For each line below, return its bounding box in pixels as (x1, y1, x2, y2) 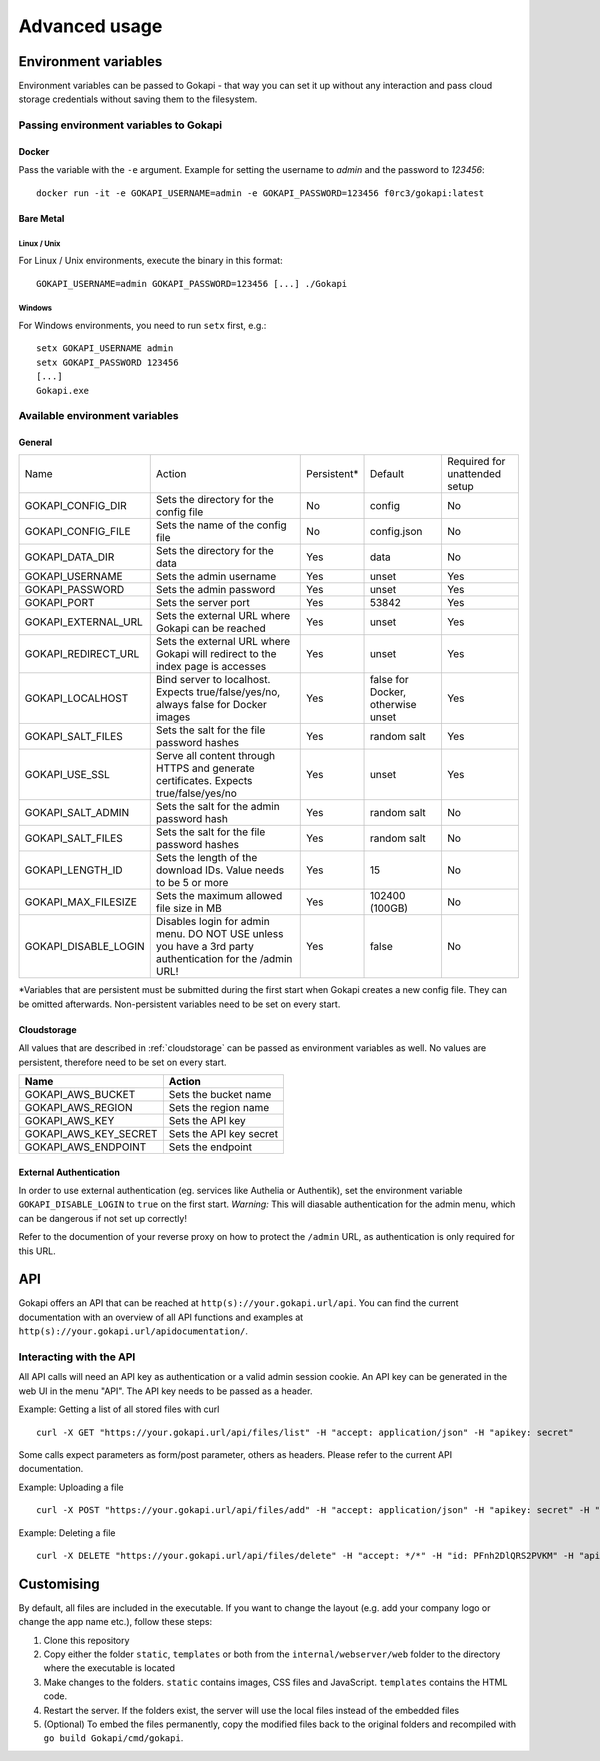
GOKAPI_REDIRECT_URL (24, 647, 140, 661)
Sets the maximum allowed (155, 889, 283, 903)
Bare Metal (18, 212, 65, 224)
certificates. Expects (155, 774, 253, 788)
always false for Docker (155, 698, 267, 712)
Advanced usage (18, 15, 163, 37)
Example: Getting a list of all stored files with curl (18, 1403, 220, 1415)
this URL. (18, 1245, 56, 1257)
